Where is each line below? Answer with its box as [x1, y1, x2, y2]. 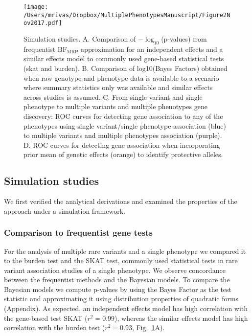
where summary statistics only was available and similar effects [23, 82, 213, 92]
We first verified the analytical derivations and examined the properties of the [4, 196, 237, 206]
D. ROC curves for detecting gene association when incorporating [23, 139, 220, 150]
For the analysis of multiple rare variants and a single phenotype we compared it [4, 246, 246, 256]
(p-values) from [161, 33, 207, 44]
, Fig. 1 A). [132, 322, 165, 333]
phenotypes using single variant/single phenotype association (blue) [23, 120, 226, 131]
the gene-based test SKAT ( [4, 313, 88, 323]
